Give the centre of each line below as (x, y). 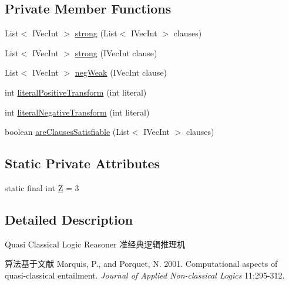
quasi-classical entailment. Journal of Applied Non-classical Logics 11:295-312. (145, 275)
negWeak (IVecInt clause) (121, 72)
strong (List (96, 33)
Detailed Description (69, 219)
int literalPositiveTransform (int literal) (76, 92)
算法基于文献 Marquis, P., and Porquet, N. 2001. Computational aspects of (141, 264)
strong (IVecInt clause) (116, 52)
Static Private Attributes (83, 163)
